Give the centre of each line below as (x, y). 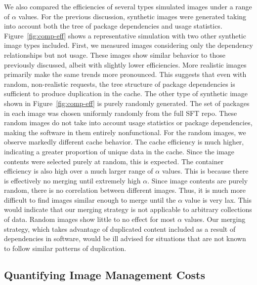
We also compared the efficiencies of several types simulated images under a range (128, 6)
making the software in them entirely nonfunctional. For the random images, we (125, 132)
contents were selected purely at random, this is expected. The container (114, 161)
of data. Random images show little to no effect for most (90, 219)
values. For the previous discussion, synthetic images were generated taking (132, 16)
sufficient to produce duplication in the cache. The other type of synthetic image (126, 93)
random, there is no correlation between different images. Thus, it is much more (125, 190)
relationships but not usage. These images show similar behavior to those (115, 54)
